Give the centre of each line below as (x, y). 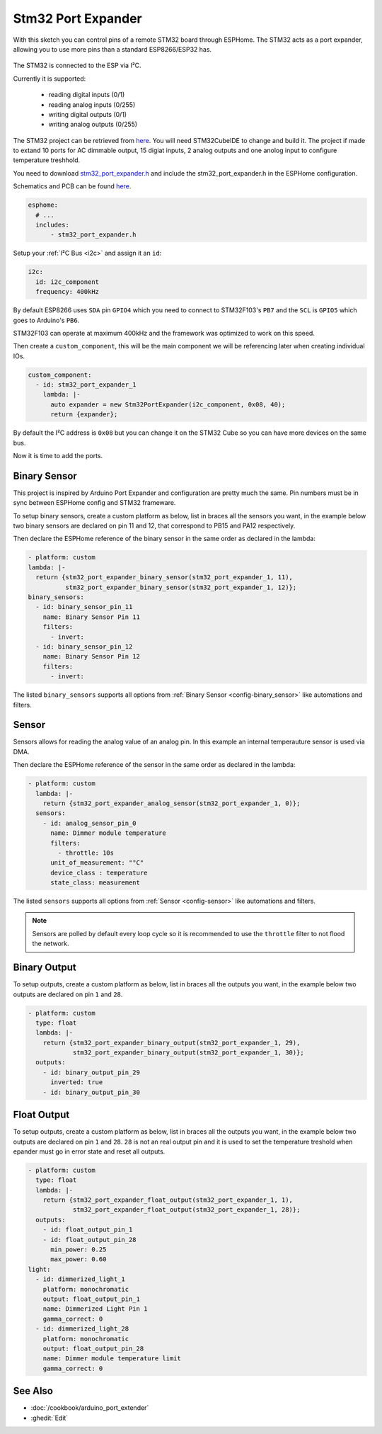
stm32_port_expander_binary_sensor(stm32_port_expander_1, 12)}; (181, 587)
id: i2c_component (67, 282)
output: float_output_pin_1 (92, 1299)
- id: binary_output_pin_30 (92, 1092)
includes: (53, 225)
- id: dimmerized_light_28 (82, 1329)
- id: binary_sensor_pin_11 (84, 607)
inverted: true (77, 1082)
